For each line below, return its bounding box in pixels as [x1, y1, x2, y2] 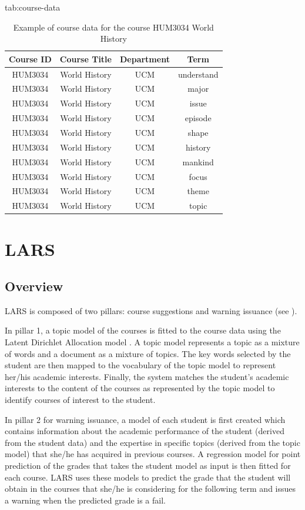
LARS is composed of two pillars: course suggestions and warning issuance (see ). [5, 304, 297, 316]
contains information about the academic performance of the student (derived [5, 425, 284, 437]
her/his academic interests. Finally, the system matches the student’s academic [5, 370, 289, 382]
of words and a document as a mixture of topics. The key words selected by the [5, 347, 291, 359]
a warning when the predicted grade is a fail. [5, 494, 166, 506]
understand [177, 68, 219, 80]
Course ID [9, 52, 52, 65]
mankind [182, 155, 214, 168]
